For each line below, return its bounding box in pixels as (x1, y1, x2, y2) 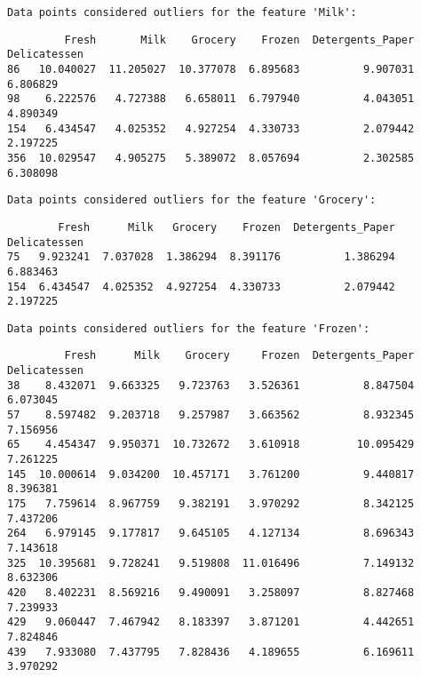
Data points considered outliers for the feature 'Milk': (7, 6, 357, 19)
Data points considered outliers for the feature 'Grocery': (7, 194, 377, 207)
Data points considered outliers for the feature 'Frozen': (7, 322, 370, 335)
